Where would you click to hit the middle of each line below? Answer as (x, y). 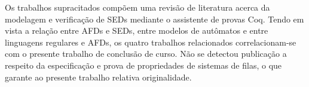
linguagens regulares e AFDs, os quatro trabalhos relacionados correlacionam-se (151, 42)
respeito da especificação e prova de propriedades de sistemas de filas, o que (143, 65)
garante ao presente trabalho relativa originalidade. (98, 77)
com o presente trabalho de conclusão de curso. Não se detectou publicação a (146, 54)
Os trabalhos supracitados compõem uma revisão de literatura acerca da (137, 7)
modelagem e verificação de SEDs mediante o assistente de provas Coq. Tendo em (154, 19)
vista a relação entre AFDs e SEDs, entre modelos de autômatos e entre (137, 30)
